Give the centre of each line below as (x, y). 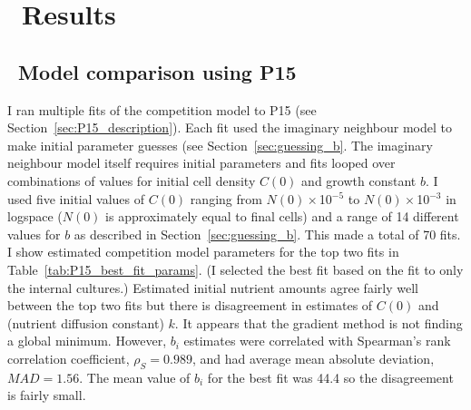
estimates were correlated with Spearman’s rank (317, 341)
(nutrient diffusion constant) (86, 322)
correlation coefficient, (69, 358)
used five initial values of (76, 198)
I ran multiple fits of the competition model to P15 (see (162, 109)
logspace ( (35, 216)
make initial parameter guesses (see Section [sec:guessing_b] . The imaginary (220, 145)
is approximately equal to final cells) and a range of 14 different (282, 216)
